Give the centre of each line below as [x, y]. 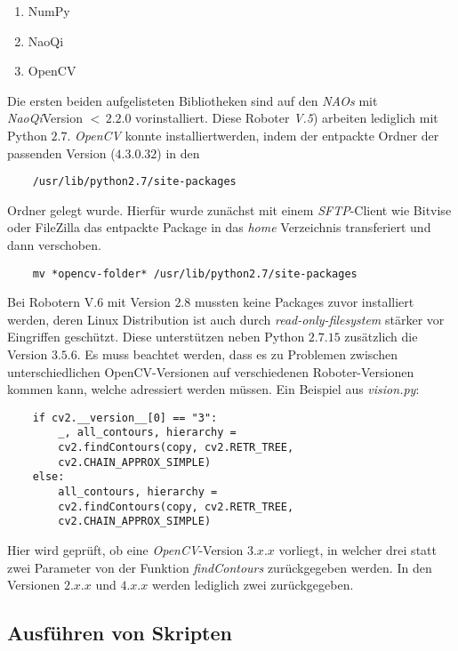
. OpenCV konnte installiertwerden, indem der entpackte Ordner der [253, 135]
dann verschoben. [54, 245]
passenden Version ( [61, 153]
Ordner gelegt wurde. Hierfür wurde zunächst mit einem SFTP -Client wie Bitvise [229, 209]
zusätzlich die [381, 337]
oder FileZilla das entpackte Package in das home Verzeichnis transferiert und [219, 227]
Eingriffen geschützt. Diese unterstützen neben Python [156, 337]
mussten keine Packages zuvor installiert [304, 302]
